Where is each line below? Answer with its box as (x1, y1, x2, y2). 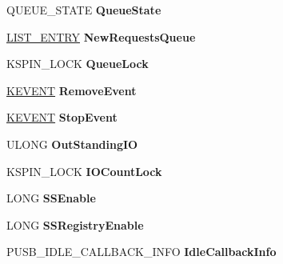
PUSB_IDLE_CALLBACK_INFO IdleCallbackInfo (6, 243, 277, 260)
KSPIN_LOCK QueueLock (6, 55, 149, 72)
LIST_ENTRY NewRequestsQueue (6, 28, 196, 45)
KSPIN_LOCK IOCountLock (6, 162, 162, 179)
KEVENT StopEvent (6, 109, 118, 126)
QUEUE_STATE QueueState (6, 2, 161, 18)
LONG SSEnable (6, 190, 96, 206)
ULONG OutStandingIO (6, 135, 138, 152)
